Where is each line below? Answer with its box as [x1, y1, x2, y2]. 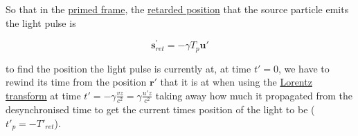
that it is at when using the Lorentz [160, 75, 312, 89]
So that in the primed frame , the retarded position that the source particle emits [6, 2, 349, 16]
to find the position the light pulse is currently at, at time [6, 61, 251, 75]
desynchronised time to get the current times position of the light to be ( [6, 102, 315, 117]
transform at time [6, 88, 81, 102]
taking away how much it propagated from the [155, 88, 353, 102]
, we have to [278, 61, 330, 75]
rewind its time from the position [6, 75, 147, 89]
